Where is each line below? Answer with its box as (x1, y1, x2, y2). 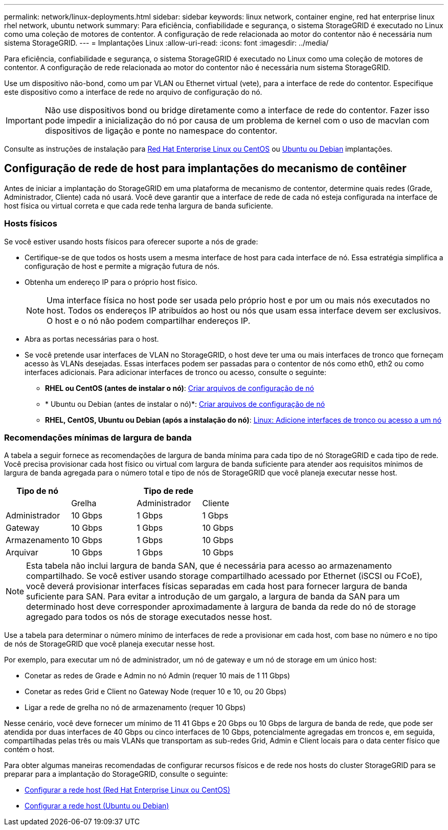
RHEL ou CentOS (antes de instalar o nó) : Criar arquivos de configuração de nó (45, 383, 314, 392)
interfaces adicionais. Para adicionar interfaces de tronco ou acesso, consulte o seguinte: (25, 367, 327, 377)
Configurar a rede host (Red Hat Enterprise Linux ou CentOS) (25, 785, 231, 795)
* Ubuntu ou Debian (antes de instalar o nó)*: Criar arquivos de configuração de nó (45, 399, 325, 408)
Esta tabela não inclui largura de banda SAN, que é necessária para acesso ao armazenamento (26, 561, 392, 571)
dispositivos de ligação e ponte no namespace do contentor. (44, 126, 278, 136)
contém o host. (4, 745, 55, 754)
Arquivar (6, 547, 38, 558)
